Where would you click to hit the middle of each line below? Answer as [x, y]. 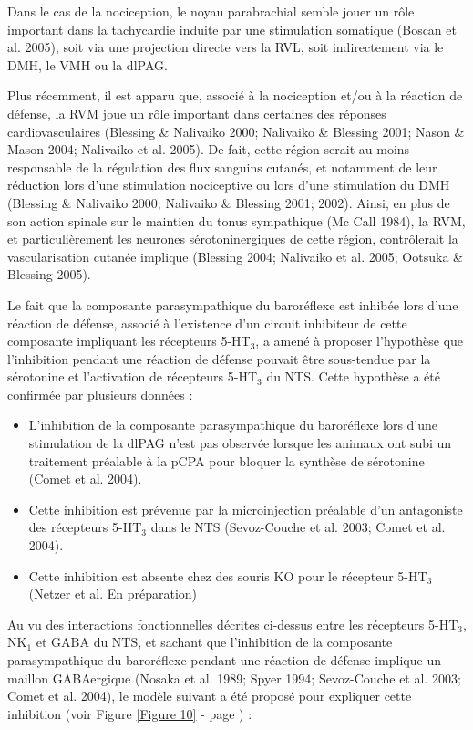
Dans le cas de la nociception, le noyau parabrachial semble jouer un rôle [211, 11]
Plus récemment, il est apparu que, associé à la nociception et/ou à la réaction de [235, 95]
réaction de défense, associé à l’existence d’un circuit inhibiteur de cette [207, 323]
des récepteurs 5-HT [85, 527]
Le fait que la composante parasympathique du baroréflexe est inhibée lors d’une [233, 304]
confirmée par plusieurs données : [100, 394]
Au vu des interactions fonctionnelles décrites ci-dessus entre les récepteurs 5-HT [233, 624]
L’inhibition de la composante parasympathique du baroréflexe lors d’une [233, 425]
